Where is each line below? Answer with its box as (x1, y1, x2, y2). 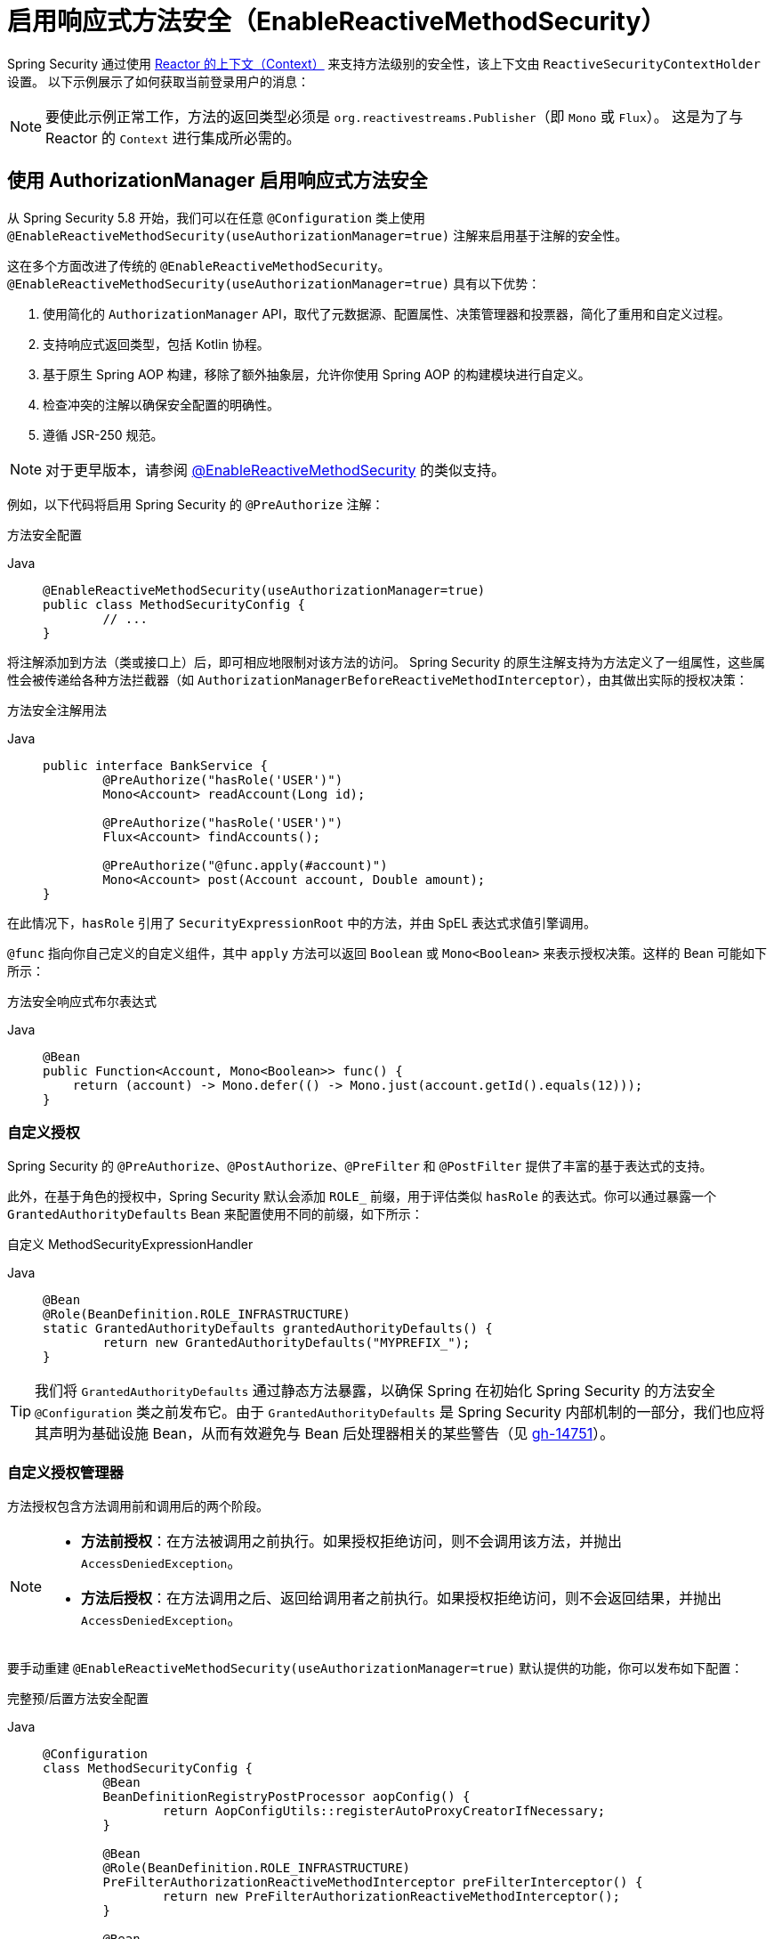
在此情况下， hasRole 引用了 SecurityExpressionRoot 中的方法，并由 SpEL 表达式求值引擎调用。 (7, 914, 597, 930)
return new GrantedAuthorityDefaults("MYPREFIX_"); (102, 1335, 471, 1351)
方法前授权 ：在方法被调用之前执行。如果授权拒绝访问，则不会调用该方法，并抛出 (81, 1532, 623, 1551)
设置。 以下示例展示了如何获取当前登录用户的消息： (7, 73, 310, 89)
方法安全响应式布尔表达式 (7, 993, 157, 1009)
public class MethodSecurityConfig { (43, 596, 306, 612)
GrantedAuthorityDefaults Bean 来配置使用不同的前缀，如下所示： (7, 1206, 423, 1222)
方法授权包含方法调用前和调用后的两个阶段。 (7, 1498, 269, 1514)
